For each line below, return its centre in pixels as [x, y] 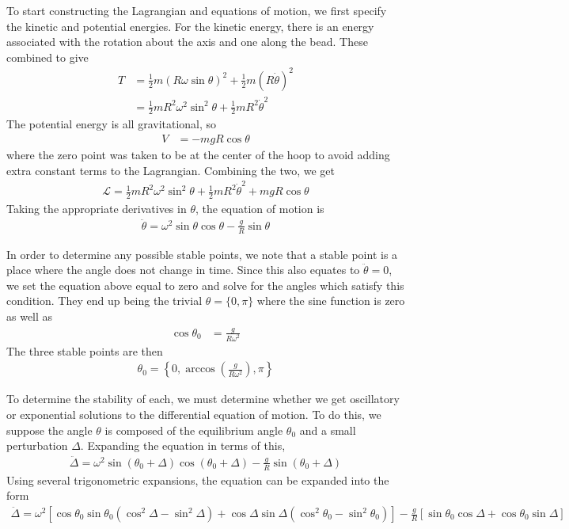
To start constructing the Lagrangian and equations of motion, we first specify [197, 10]
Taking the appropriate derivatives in [97, 208]
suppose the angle [49, 430]
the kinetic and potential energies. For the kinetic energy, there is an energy [190, 26]
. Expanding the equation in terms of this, [183, 445]
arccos [200, 369]
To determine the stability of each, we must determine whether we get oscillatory [203, 399]
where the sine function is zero [331, 301]
